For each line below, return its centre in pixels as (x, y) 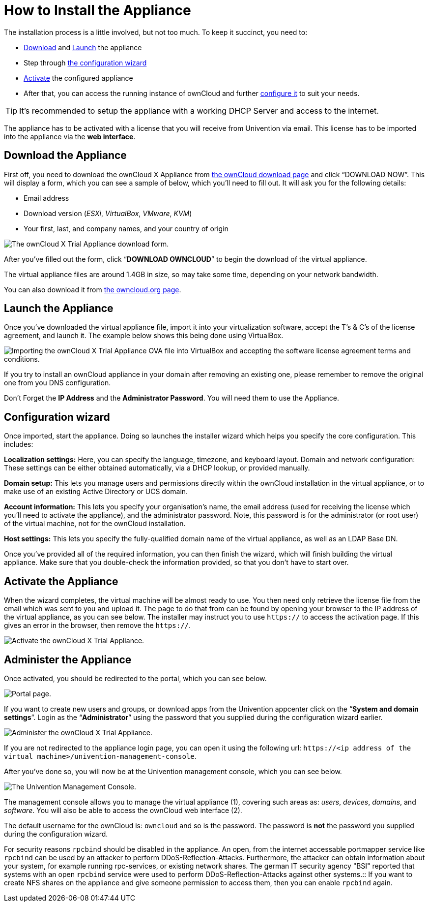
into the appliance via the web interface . (70, 136)
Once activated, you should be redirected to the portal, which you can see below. (135, 678)
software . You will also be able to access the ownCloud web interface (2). (123, 810)
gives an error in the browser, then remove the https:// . (98, 625)
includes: (19, 444)
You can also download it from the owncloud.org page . (93, 289)
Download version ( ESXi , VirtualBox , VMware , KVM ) (108, 213)
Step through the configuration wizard (85, 62)
